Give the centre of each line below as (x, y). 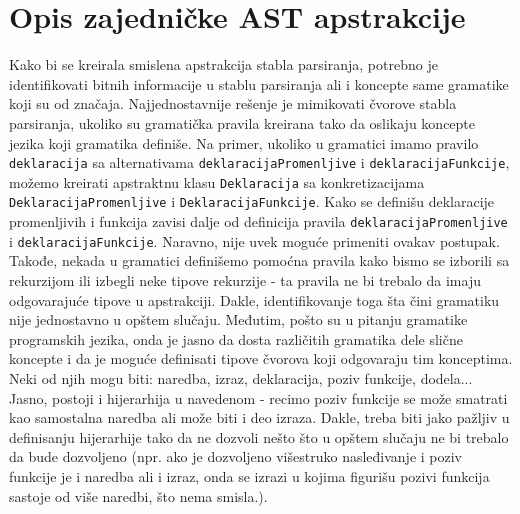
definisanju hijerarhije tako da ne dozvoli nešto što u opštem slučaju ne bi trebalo (259, 436)
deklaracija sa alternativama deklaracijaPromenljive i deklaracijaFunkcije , (259, 162)
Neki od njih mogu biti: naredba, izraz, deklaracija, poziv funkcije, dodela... (241, 377)
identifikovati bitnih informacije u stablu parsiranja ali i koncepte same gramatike (259, 83)
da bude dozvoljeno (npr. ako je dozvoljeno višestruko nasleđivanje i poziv (236, 456)
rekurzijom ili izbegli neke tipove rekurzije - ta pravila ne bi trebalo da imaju (245, 279)
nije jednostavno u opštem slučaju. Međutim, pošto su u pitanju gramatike (238, 319)
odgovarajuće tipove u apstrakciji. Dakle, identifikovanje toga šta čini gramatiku (254, 299)
